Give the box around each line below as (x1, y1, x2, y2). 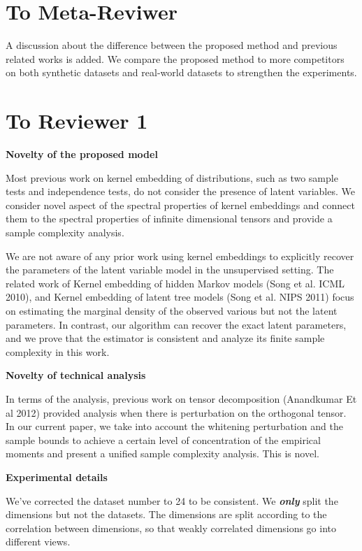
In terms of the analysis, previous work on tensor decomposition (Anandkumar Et (6, 391, 357, 406)
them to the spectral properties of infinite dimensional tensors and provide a (6, 211, 333, 226)
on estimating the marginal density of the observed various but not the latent (6, 303, 338, 317)
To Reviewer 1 (6, 106, 148, 135)
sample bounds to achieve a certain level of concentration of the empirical (6, 432, 321, 447)
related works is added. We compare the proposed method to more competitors (6, 51, 345, 66)
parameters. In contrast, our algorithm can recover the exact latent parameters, (6, 317, 347, 331)
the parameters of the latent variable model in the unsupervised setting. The (6, 262, 334, 277)
